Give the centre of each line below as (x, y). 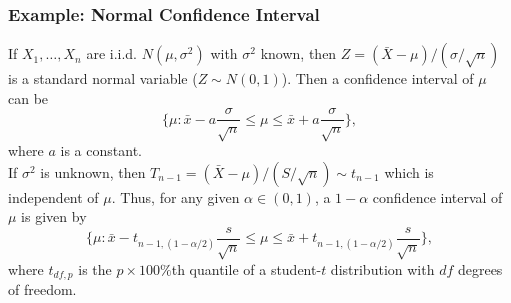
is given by (54, 216)
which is (409, 171)
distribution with (382, 268)
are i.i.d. (112, 53)
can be (28, 97)
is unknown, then (93, 171)
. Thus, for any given (175, 196)
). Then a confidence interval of (377, 78)
